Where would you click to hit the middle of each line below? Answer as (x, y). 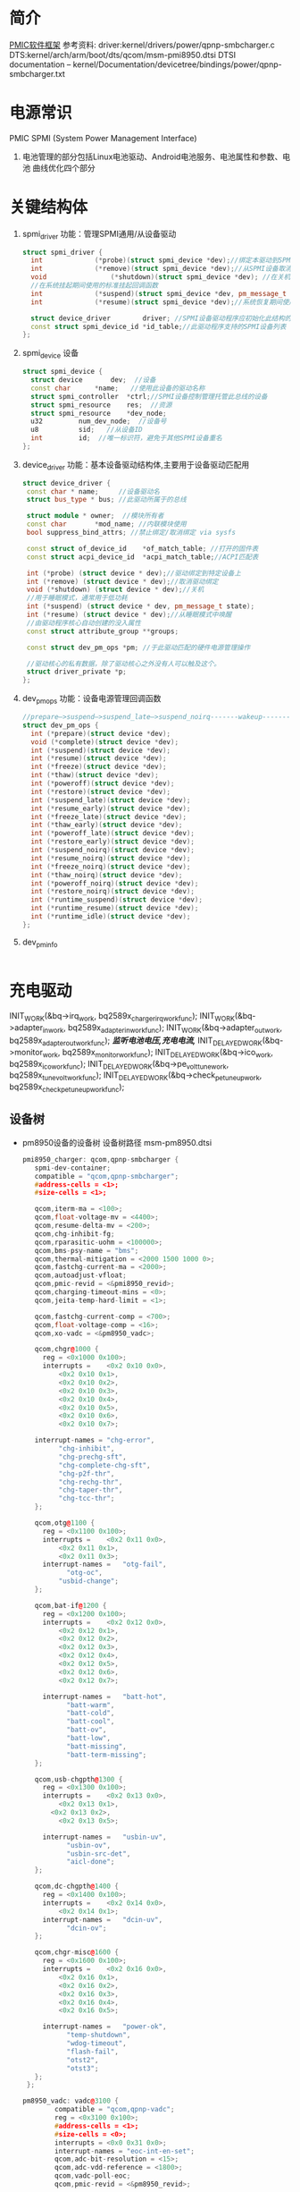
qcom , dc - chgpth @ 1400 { (76, 1887)
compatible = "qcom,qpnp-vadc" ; (115, 2110)
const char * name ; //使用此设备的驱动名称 (118, 388)
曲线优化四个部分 (64, 167)
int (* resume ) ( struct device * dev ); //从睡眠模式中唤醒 (129, 615)
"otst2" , (83, 2060)
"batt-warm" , (91, 1705)
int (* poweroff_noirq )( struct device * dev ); (115, 883)
